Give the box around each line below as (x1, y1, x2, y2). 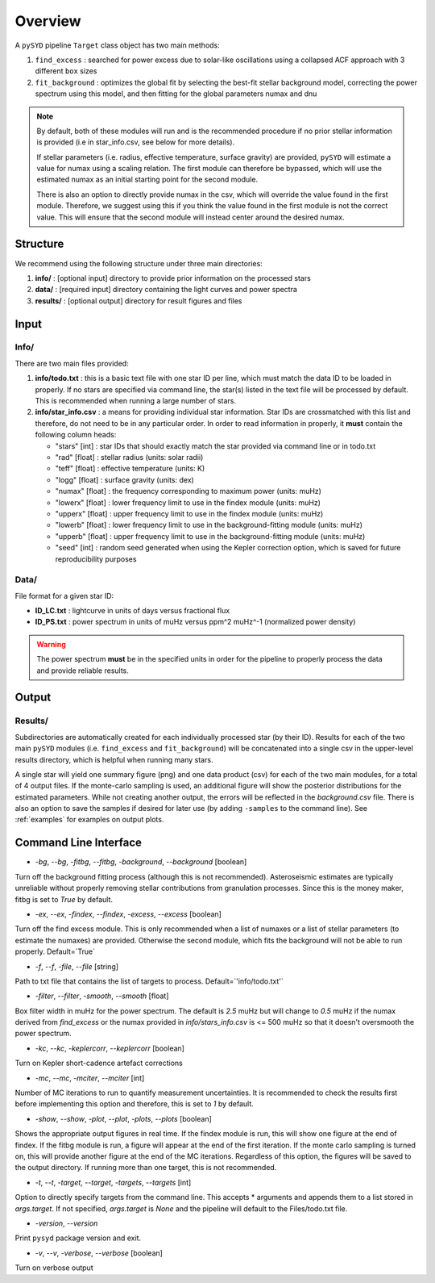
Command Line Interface (14, 836, 143, 850)
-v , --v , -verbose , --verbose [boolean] (35, 1247, 163, 1258)
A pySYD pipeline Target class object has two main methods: (14, 40, 221, 50)
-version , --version (35, 1218, 98, 1228)
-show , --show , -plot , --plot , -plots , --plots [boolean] (35, 1114, 213, 1123)
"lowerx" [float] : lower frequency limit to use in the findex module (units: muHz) (55, 497, 321, 508)
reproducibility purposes (55, 554, 137, 564)
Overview (14, 12, 81, 30)
